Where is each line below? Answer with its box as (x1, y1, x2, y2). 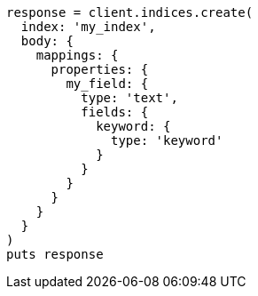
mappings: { (35, 48, 119, 62)
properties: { (51, 62, 149, 76)
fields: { (81, 105, 149, 119)
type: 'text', (81, 91, 178, 105)
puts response (6, 247, 104, 261)
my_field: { (66, 76, 149, 91)
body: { (20, 34, 74, 48)
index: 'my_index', (20, 20, 156, 34)
